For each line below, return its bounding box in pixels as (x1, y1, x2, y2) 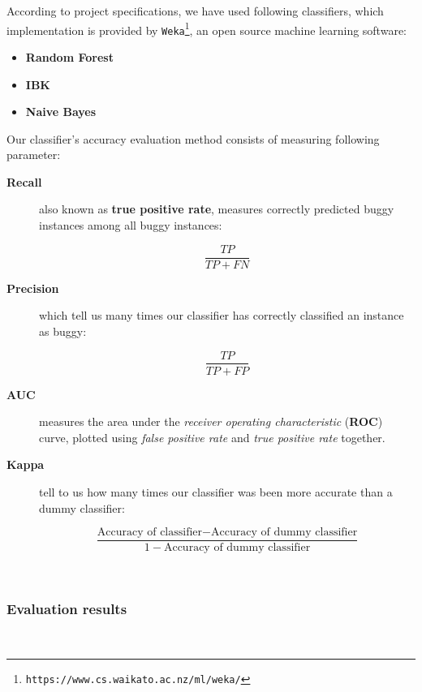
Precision (6, 279, 59, 296)
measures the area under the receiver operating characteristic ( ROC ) (39, 413, 383, 430)
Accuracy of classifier (97, 527, 203, 539)
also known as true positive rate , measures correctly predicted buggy (39, 200, 394, 217)
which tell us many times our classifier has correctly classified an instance (39, 307, 404, 324)
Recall (6, 173, 42, 190)
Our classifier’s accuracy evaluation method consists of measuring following (6, 130, 380, 147)
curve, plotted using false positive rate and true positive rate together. (39, 428, 385, 445)
